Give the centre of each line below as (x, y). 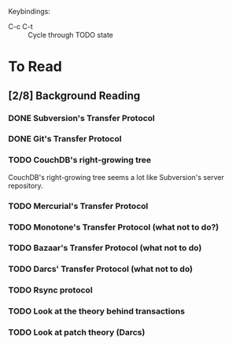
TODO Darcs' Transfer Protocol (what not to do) (101, 269)
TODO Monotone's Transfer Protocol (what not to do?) (114, 227)
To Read (35, 67)
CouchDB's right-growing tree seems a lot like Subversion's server (116, 177)
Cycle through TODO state (71, 35)
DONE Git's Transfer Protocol (65, 139)
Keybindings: (29, 11)
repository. (26, 185)
